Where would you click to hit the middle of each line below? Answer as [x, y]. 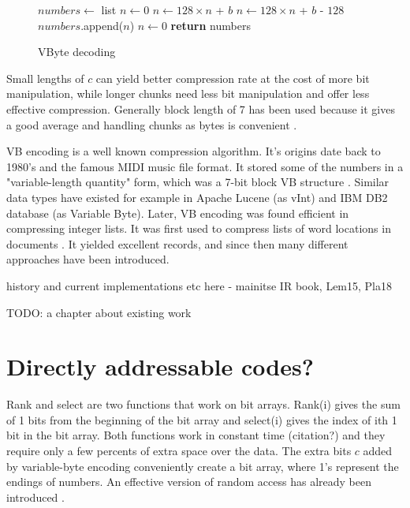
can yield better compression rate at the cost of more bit [233, 78]
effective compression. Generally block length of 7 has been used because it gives [201, 108]
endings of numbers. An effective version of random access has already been [189, 482]
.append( [102, 25]
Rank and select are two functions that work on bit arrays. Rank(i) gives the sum [203, 404]
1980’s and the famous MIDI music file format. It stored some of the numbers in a [205, 166]
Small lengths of [45, 78]
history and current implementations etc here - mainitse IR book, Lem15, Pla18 [199, 285]
